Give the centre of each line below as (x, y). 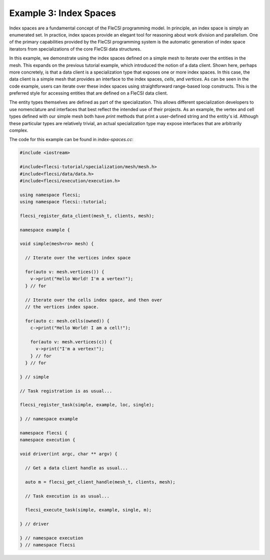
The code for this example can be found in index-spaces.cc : (71, 140)
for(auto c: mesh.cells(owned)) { (67, 321)
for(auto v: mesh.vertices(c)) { (71, 342)
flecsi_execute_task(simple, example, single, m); (88, 510)
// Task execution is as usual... (67, 496)
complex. (19, 131)
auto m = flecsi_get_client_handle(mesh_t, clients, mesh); (100, 482)
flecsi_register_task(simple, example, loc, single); (87, 405)
